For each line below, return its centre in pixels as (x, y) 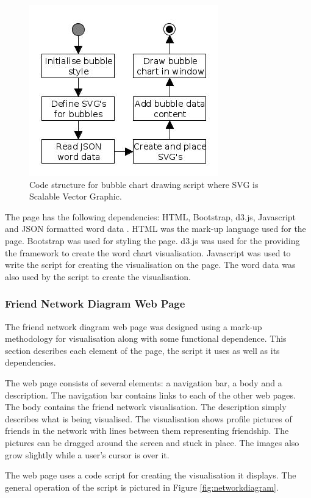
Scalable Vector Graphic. (76, 196)
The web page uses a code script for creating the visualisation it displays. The (151, 475)
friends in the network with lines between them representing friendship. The (147, 431)
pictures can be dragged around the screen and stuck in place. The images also (152, 442)
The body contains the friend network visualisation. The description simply (146, 407)
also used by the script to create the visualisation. (98, 276)
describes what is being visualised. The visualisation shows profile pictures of (148, 418)
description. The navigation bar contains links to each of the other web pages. (150, 395)
